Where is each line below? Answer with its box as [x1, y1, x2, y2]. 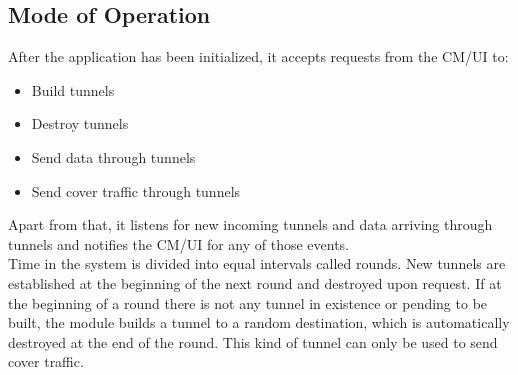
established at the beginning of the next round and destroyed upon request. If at [8, 272, 502, 293]
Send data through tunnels [31, 146, 196, 167]
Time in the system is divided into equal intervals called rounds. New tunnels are [8, 253, 506, 274]
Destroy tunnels [31, 113, 129, 134]
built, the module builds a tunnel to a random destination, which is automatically [8, 312, 510, 333]
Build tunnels [31, 79, 115, 100]
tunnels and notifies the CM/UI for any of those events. [8, 233, 350, 254]
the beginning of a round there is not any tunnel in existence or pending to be [8, 292, 488, 313]
